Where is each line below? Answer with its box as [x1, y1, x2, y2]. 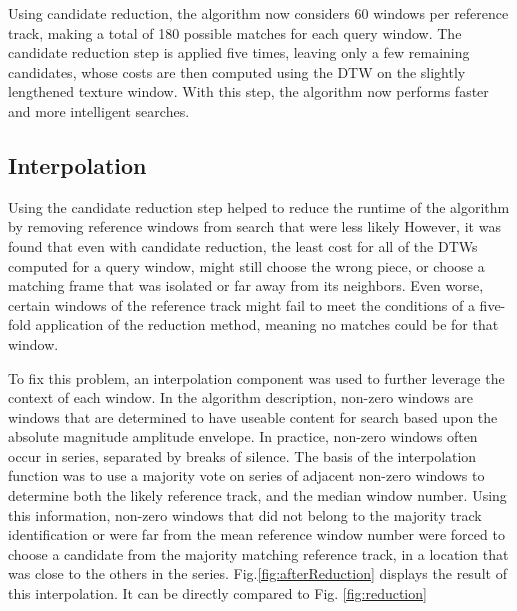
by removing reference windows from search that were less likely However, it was [8, 216, 501, 237]
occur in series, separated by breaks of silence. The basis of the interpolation [8, 445, 477, 466]
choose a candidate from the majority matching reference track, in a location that [8, 543, 509, 564]
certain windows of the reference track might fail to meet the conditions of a [8, 294, 475, 315]
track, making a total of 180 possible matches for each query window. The [8, 22, 462, 43]
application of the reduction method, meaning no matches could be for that [35, 314, 499, 335]
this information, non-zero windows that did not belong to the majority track [8, 504, 482, 525]
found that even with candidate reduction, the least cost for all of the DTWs [8, 235, 478, 256]
